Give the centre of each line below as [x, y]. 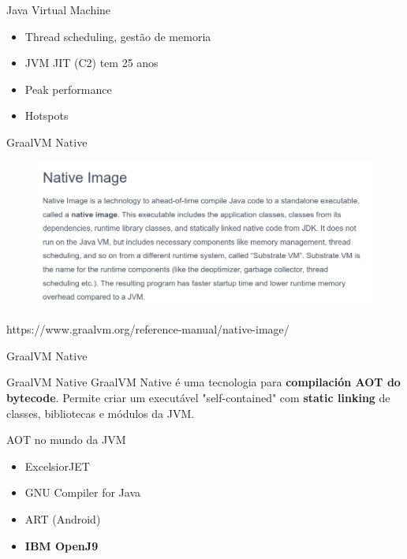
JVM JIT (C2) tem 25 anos [91, 63]
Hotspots [47, 116]
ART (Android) [63, 519]
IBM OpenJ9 [62, 545]
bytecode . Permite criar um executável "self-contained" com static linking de [198, 398]
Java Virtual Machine [59, 9]
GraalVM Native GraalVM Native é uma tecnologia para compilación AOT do [203, 382]
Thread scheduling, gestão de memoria [118, 36]
